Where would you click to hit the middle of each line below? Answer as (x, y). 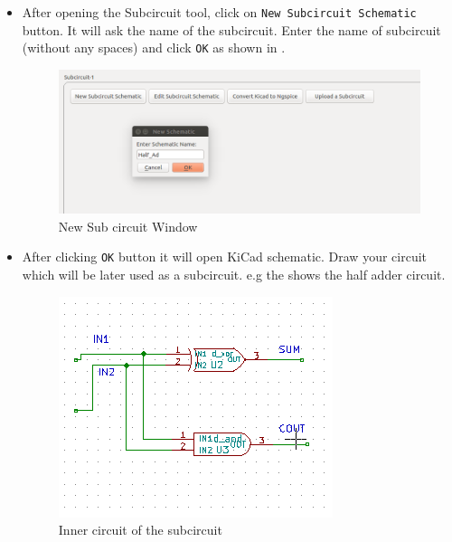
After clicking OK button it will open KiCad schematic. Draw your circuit (225, 257)
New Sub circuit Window (128, 226)
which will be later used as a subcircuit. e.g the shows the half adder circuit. (234, 274)
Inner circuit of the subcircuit (140, 530)
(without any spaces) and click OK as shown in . (154, 48)
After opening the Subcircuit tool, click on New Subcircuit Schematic (219, 12)
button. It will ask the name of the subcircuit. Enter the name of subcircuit (231, 29)
